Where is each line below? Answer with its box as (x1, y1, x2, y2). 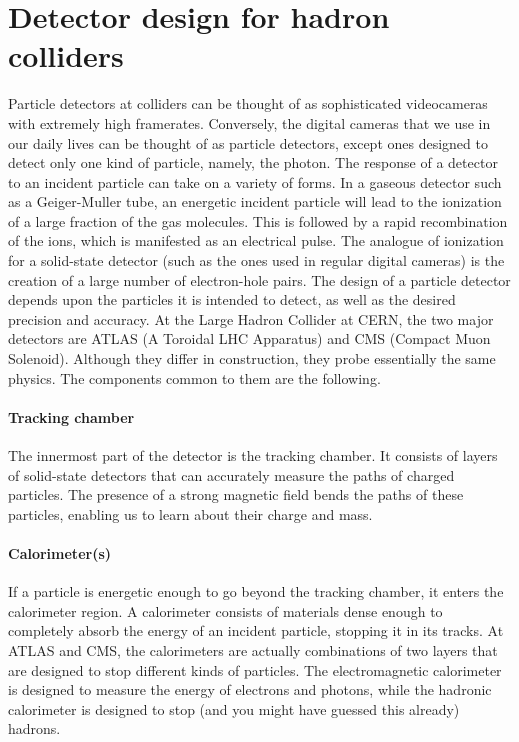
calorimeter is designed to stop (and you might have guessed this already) (8, 698, 460, 719)
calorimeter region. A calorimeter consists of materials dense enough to (8, 600, 443, 621)
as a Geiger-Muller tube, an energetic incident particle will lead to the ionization (8, 191, 502, 212)
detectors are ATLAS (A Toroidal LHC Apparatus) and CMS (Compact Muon (8, 328, 491, 349)
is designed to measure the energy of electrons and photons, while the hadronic (8, 679, 492, 700)
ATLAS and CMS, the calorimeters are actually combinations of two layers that (8, 639, 498, 660)
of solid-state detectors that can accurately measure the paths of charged (8, 464, 455, 485)
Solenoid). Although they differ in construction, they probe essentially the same (8, 348, 496, 369)
